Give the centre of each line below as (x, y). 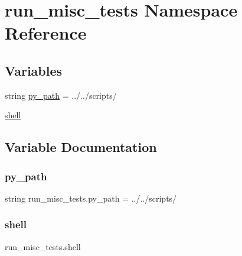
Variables (34, 70)
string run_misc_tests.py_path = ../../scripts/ (91, 198)
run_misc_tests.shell (43, 246)
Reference (46, 33)
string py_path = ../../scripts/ (61, 95)
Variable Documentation (81, 147)
